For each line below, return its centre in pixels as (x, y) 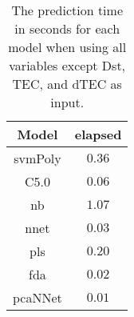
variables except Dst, (67, 65)
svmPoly (37, 158)
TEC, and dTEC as (67, 84)
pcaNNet (37, 297)
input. (67, 102)
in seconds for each (67, 28)
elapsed (98, 134)
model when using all (67, 47)
